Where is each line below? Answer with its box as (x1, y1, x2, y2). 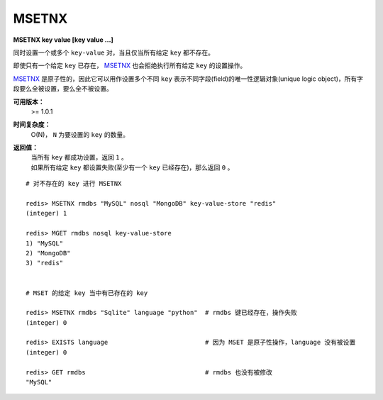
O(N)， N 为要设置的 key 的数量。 (30, 130, 129, 138)
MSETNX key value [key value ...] (13, 35, 113, 44)
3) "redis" (26, 259, 64, 267)
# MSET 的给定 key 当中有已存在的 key (26, 289, 148, 297)
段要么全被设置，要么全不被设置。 (13, 84, 113, 93)
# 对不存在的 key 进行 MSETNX (26, 179, 122, 188)
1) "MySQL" (26, 239, 64, 248)
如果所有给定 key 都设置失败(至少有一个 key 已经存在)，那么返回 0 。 (30, 163, 234, 172)
